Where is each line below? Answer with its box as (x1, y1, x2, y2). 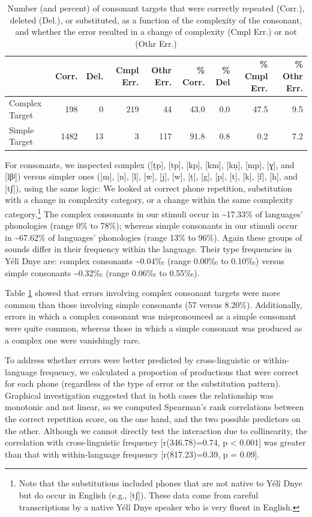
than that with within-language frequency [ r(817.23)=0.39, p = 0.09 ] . (5, 447, 260, 460)
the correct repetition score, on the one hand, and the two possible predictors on (5, 413, 301, 425)
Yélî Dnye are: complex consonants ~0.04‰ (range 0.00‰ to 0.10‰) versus (5, 254, 284, 267)
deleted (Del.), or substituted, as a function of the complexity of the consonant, (10, 13, 302, 26)
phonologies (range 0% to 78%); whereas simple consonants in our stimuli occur (5, 219, 298, 232)
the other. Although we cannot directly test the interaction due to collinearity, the (5, 424, 307, 437)
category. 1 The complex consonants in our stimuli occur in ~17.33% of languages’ (5, 205, 303, 220)
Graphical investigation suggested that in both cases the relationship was (5, 389, 274, 401)
